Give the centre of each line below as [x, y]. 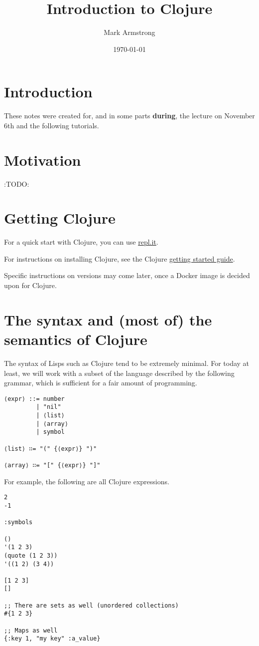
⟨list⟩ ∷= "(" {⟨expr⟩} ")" [51, 449]
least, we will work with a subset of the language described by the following [119, 373]
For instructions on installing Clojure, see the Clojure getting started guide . [120, 258]
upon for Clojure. [30, 285]
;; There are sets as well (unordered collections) [91, 605]
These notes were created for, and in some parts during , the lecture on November [129, 116]
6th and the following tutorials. [52, 125]
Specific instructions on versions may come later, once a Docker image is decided [127, 275]
